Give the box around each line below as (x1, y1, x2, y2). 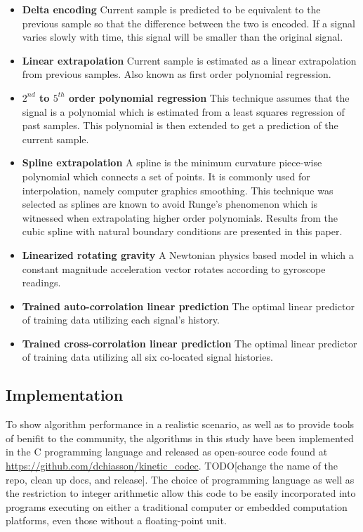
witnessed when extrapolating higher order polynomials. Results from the (22, 210, 338, 225)
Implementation (6, 384, 124, 406)
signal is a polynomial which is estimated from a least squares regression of (22, 104, 345, 119)
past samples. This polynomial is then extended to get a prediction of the (22, 118, 338, 133)
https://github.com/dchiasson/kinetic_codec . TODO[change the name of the (6, 458, 338, 473)
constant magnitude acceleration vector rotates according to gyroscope (22, 261, 326, 276)
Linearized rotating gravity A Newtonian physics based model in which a (22, 247, 354, 262)
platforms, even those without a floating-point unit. (6, 513, 227, 528)
